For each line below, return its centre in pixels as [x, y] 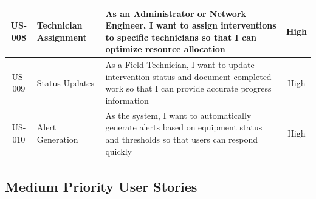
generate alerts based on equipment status [184, 127]
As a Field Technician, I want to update [180, 65]
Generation [57, 139]
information [127, 100]
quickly [119, 151]
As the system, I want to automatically [178, 115]
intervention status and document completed [188, 76]
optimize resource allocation [165, 49]
